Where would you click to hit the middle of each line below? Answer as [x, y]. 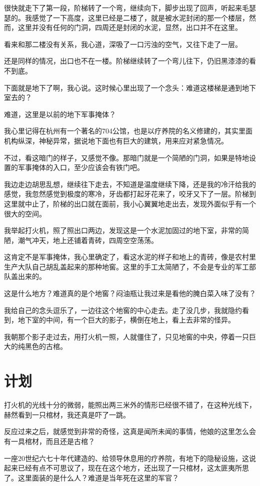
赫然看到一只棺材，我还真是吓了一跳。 [67, 414]
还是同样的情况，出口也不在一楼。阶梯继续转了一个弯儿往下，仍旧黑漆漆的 [126, 61]
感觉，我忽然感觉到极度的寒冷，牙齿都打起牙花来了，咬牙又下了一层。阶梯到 [130, 194]
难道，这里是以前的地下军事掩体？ [60, 114]
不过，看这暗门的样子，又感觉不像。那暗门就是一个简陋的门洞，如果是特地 [126, 157]
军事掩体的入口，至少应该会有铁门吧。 [81, 167]
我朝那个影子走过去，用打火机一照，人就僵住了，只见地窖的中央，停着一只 [126, 336]
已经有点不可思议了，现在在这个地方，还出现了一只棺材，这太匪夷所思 [133, 468]
